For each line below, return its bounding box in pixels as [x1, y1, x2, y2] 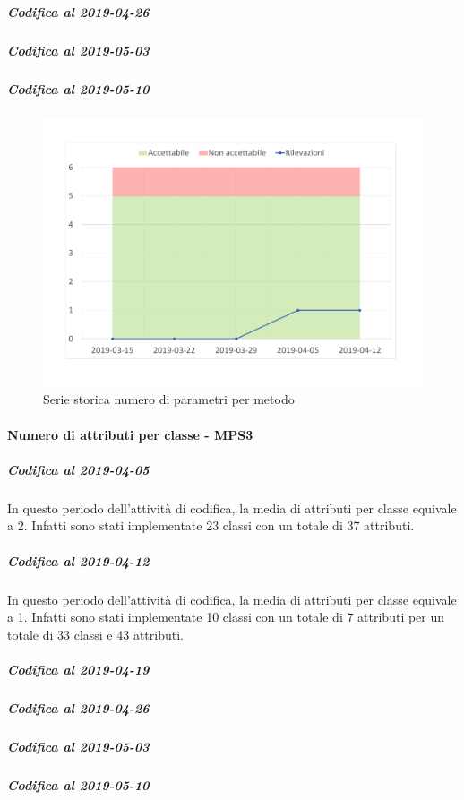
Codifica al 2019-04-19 [7, 659, 150, 678]
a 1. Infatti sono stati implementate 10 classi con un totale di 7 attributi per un [7, 607, 445, 626]
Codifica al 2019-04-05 [7, 460, 150, 478]
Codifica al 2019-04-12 [7, 551, 150, 570]
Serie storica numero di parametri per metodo [43, 390, 295, 409]
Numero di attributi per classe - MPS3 [7, 425, 253, 443]
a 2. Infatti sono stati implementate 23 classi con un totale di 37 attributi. [7, 516, 415, 535]
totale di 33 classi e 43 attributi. [7, 624, 184, 643]
